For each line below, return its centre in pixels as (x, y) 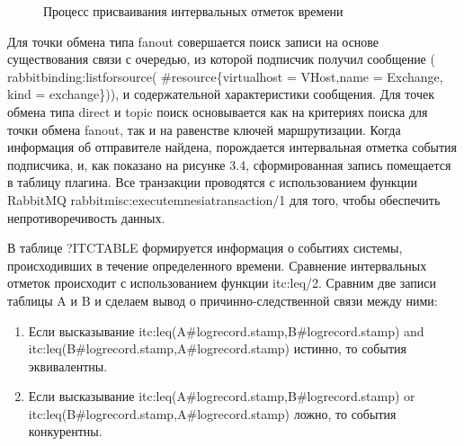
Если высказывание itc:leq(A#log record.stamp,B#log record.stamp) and (226, 330)
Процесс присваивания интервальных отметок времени (193, 11)
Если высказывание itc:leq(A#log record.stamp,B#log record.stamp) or (222, 396)
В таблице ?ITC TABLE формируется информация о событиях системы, (205, 248)
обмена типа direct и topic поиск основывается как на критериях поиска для (218, 111)
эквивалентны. (68, 366)
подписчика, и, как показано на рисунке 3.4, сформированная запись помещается (229, 164)
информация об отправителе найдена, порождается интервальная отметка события (232, 147)
